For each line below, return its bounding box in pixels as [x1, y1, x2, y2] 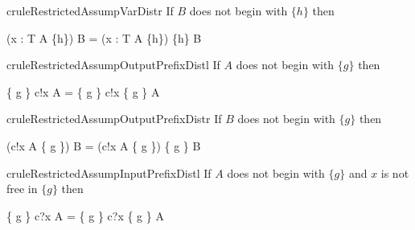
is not [380, 164, 409, 181]
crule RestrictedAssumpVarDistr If [6, 2, 174, 18]
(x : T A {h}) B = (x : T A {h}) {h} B [6, 29, 202, 46]
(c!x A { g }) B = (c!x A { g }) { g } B [6, 137, 201, 154]
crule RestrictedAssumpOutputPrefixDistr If [6, 110, 222, 127]
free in [6, 180, 38, 197]
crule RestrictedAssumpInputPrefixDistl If [6, 164, 212, 181]
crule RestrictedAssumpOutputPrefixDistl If [6, 56, 220, 73]
